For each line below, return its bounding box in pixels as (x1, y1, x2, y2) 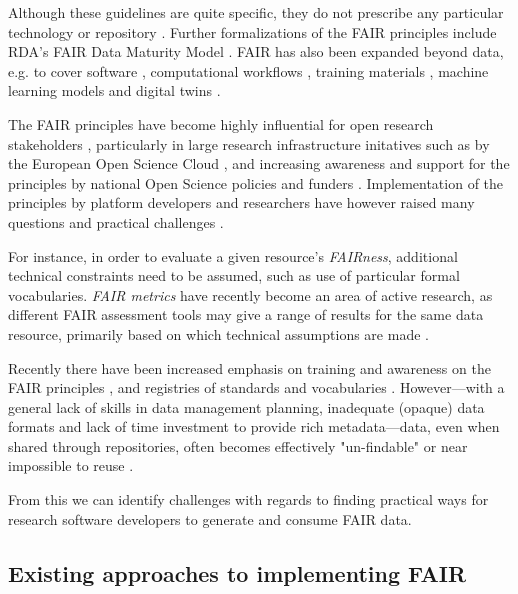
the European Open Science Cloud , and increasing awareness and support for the (8, 153, 510, 174)
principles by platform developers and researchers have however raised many (8, 192, 475, 213)
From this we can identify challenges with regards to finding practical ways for (8, 489, 489, 510)
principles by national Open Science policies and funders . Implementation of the (8, 172, 504, 193)
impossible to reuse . (8, 455, 134, 476)
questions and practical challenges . (8, 211, 224, 232)
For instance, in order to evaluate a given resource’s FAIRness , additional (8, 245, 458, 266)
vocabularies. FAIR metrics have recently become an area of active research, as (8, 284, 493, 305)
